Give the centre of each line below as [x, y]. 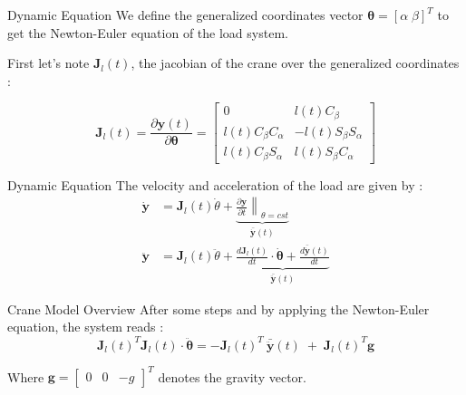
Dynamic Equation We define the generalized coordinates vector [185, 14]
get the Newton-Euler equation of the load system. [148, 32]
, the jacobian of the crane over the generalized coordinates [295, 63]
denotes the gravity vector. [232, 376]
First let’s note [49, 63]
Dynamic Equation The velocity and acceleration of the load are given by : [215, 184]
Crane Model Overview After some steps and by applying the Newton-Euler [218, 308]
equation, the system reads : [86, 327]
